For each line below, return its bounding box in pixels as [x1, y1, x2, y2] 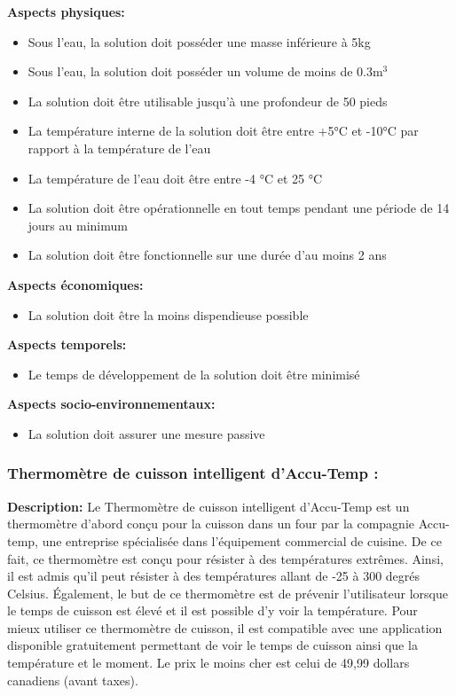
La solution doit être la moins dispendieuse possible [28, 305, 309, 324]
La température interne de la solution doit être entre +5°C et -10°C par [28, 121, 419, 140]
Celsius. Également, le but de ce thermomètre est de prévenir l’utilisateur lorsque [7, 583, 448, 602]
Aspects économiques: [7, 275, 144, 293]
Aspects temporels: [7, 335, 127, 354]
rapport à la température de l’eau [28, 138, 211, 157]
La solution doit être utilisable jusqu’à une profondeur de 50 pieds [28, 91, 388, 110]
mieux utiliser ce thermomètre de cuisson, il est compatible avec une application [7, 618, 443, 637]
